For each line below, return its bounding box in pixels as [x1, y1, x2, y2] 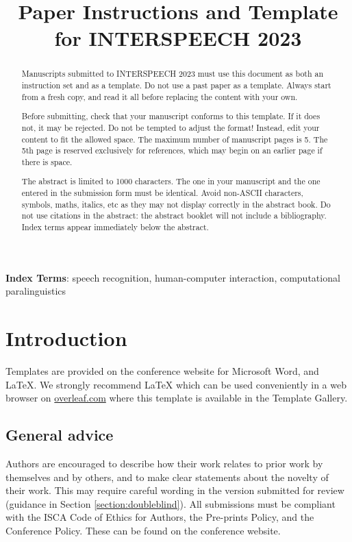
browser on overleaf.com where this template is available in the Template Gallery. [5, 391, 348, 405]
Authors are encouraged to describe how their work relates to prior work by [5, 456, 323, 470]
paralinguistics [5, 284, 66, 298]
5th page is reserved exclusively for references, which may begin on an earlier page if [21, 145, 323, 156]
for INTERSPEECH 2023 [54, 24, 302, 52]
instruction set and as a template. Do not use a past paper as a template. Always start [21, 79, 331, 91]
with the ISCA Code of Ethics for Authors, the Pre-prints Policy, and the [5, 510, 314, 524]
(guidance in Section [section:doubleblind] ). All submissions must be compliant [5, 496, 336, 510]
